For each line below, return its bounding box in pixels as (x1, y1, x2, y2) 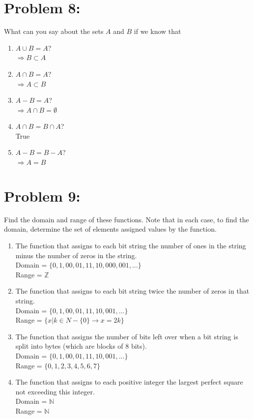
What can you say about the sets (4, 26, 104, 36)
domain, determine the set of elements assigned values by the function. (4, 224, 217, 234)
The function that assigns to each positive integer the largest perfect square (15, 377, 243, 387)
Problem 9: (4, 185, 81, 206)
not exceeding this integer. (15, 386, 95, 396)
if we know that (134, 26, 181, 36)
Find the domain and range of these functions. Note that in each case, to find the (4, 214, 249, 224)
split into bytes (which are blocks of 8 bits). (15, 341, 147, 351)
